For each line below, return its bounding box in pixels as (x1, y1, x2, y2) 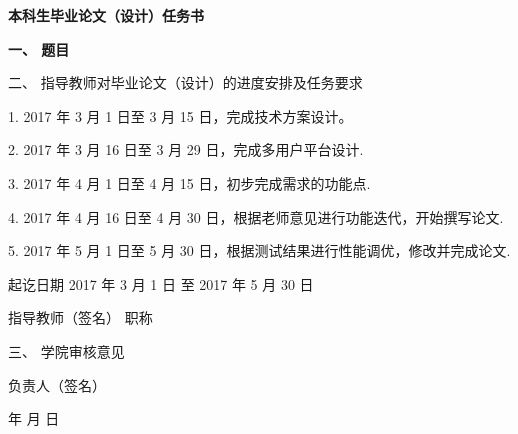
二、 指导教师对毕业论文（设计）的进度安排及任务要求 (8, 72, 363, 93)
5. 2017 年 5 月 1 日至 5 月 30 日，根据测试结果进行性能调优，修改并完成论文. (8, 240, 511, 261)
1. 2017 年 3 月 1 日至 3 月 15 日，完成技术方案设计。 (8, 105, 353, 126)
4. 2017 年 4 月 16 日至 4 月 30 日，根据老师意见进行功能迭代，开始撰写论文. (8, 206, 504, 227)
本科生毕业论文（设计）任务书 (8, 5, 204, 25)
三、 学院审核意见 (8, 340, 125, 361)
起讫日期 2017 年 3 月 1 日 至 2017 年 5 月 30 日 (8, 273, 314, 294)
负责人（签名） (8, 374, 106, 395)
